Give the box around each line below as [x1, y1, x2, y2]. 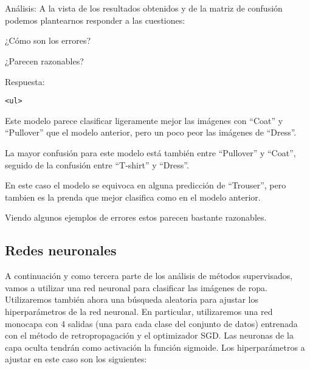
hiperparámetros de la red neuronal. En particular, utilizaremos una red [5, 305, 273, 317]
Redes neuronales [5, 241, 117, 260]
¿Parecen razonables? [5, 54, 84, 67]
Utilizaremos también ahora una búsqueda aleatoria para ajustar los [5, 293, 259, 306]
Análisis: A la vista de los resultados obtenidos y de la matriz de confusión [5, 2, 283, 15]
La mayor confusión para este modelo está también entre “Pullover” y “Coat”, [5, 147, 296, 159]
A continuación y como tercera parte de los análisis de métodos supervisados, [5, 269, 293, 282]
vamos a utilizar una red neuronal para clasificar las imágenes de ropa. [5, 281, 267, 294]
